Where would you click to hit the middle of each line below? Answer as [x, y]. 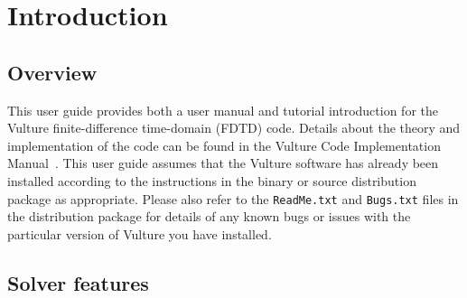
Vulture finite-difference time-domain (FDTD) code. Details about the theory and [234, 128]
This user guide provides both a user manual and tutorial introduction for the [223, 110]
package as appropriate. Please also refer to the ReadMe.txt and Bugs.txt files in [233, 198]
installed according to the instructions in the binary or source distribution [212, 180]
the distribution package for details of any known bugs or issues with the [209, 216]
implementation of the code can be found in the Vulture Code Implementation [224, 145]
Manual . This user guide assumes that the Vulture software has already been [223, 163]
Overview [52, 72]
